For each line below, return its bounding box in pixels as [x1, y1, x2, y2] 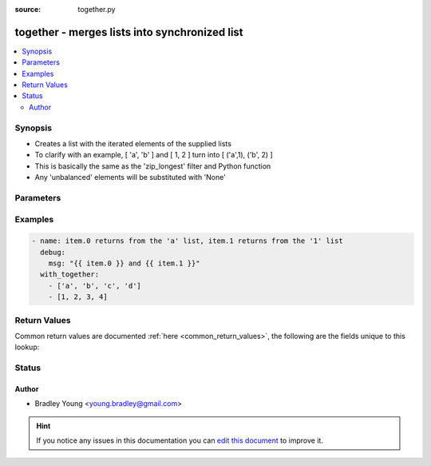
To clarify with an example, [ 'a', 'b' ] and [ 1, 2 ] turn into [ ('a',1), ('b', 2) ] [34, 150, 273, 160]
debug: [40, 248, 66, 257]
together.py [77, 5, 116, 14]
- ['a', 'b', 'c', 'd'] [48, 281, 141, 290]
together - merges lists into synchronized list [14, 25, 243, 39]
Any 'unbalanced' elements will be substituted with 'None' [34, 173, 227, 182]
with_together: [40, 270, 100, 279]
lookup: [14, 342, 40, 352]
